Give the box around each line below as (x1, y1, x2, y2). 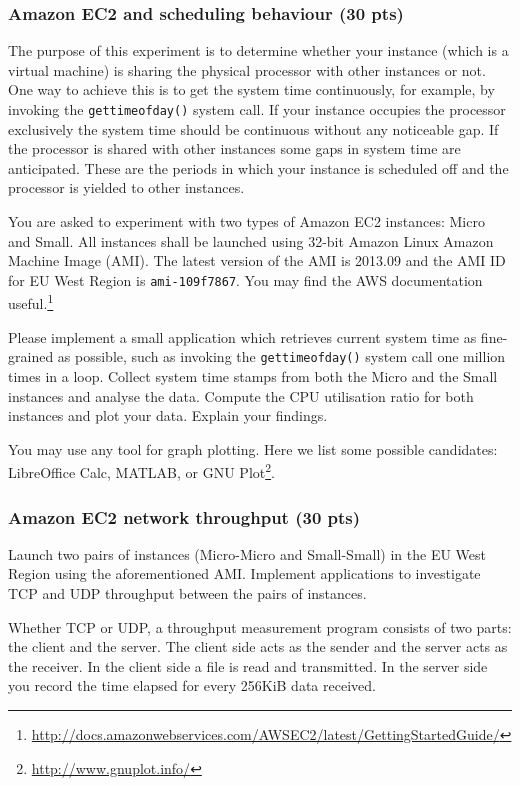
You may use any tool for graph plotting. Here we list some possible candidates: (8, 438, 498, 459)
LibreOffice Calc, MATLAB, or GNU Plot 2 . (8, 459, 275, 482)
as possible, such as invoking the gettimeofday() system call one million (57, 346, 506, 367)
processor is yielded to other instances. (8, 177, 245, 198)
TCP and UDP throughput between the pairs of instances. (8, 583, 367, 603)
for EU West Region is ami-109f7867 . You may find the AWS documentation (8, 269, 483, 290)
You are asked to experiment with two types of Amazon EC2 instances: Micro (8, 211, 485, 232)
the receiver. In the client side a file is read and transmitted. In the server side (8, 655, 488, 676)
